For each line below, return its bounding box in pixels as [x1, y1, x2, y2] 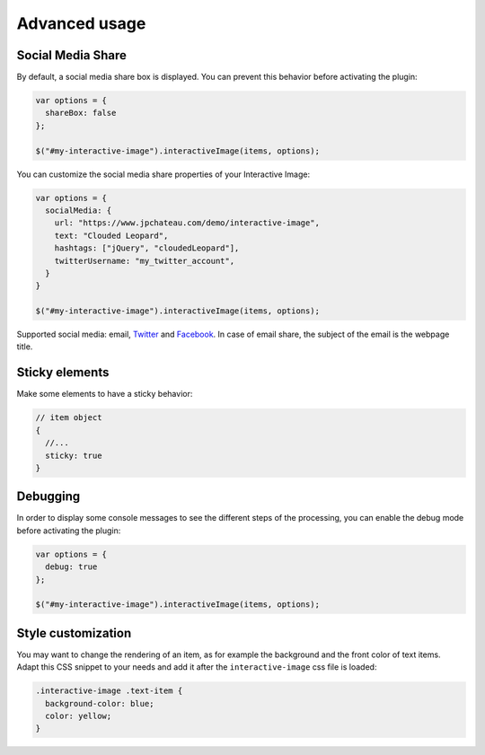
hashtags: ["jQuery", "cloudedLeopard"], [54, 243, 240, 253]
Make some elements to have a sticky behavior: [16, 389, 193, 399]
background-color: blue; [45, 698, 154, 708]
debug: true [45, 562, 98, 572]
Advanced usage [16, 13, 146, 33]
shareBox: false [45, 108, 117, 119]
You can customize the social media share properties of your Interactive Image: [16, 169, 310, 180]
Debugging [16, 489, 81, 505]
